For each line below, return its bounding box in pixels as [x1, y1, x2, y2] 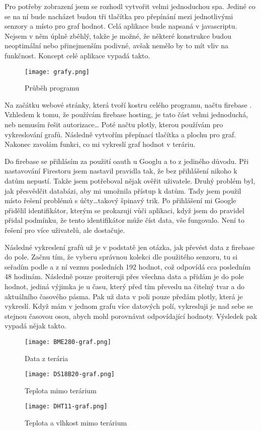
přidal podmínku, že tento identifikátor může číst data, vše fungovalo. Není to [5, 215, 245, 225]
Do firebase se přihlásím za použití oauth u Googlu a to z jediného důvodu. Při [5, 155, 249, 166]
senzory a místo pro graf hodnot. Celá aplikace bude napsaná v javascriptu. [5, 21, 237, 31]
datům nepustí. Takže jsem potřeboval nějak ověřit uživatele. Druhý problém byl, [5, 175, 255, 186]
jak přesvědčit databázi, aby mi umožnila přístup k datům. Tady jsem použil [5, 185, 241, 196]
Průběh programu [25, 82, 79, 93]
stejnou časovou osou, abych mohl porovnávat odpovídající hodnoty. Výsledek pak [5, 310, 257, 321]
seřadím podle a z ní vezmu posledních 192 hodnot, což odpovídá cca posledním [5, 261, 251, 272]
